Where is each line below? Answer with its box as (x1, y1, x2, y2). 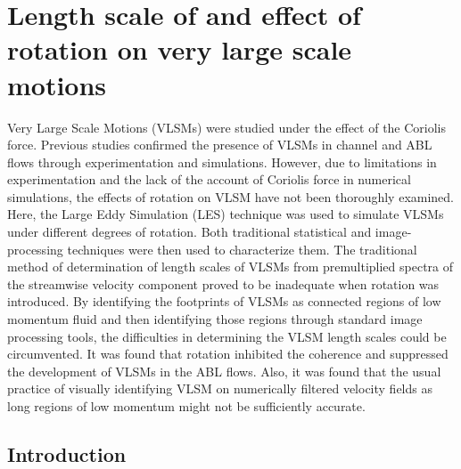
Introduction (7, 440, 127, 467)
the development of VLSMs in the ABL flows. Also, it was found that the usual (7, 361, 441, 380)
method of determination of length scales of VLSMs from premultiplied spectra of (7, 257, 454, 276)
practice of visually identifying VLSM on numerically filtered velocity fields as (7, 379, 432, 398)
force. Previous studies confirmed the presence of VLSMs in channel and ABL (7, 135, 432, 154)
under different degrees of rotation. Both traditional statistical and (7, 222, 372, 241)
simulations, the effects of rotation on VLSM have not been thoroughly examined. (7, 187, 455, 206)
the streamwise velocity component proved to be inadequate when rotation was (7, 274, 440, 293)
